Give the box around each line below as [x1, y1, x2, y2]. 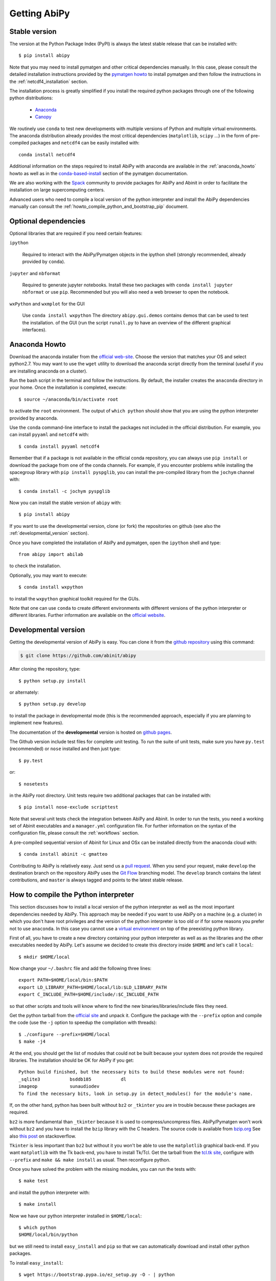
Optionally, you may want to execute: [9, 572, 87, 578]
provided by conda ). [22, 259, 65, 265]
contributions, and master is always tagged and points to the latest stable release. [9, 877, 183, 883]
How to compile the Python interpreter [9, 891, 134, 899]
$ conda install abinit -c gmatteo [18, 851, 108, 857]
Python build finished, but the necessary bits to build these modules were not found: [18, 1069, 245, 1075]
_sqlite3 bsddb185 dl [18, 1076, 127, 1082]
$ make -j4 [18, 1039, 46, 1045]
